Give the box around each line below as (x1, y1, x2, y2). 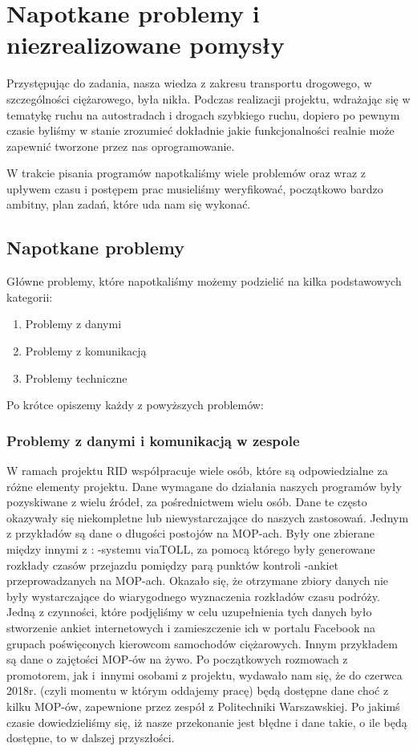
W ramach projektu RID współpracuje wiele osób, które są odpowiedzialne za (6, 462, 388, 479)
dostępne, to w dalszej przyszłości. (6, 729, 175, 746)
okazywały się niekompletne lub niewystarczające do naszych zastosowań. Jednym (6, 509, 409, 526)
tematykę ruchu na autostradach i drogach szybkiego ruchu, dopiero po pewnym (6, 106, 400, 123)
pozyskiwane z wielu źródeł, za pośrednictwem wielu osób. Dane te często (6, 493, 367, 510)
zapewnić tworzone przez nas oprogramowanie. (6, 137, 235, 154)
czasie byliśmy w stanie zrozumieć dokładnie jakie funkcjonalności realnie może (6, 122, 395, 139)
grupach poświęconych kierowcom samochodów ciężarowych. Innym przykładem (6, 635, 398, 652)
